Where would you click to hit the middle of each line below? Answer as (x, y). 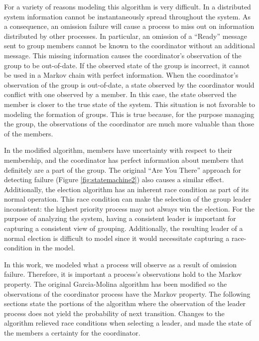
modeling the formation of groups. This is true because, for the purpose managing (129, 114)
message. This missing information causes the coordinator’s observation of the (123, 55)
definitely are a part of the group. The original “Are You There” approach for (123, 170)
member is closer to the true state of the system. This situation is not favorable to (129, 104)
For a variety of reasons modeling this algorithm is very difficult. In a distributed (128, 6)
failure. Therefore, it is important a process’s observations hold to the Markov (123, 274)
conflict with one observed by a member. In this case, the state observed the (120, 94)
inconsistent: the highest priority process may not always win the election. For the (129, 208)
